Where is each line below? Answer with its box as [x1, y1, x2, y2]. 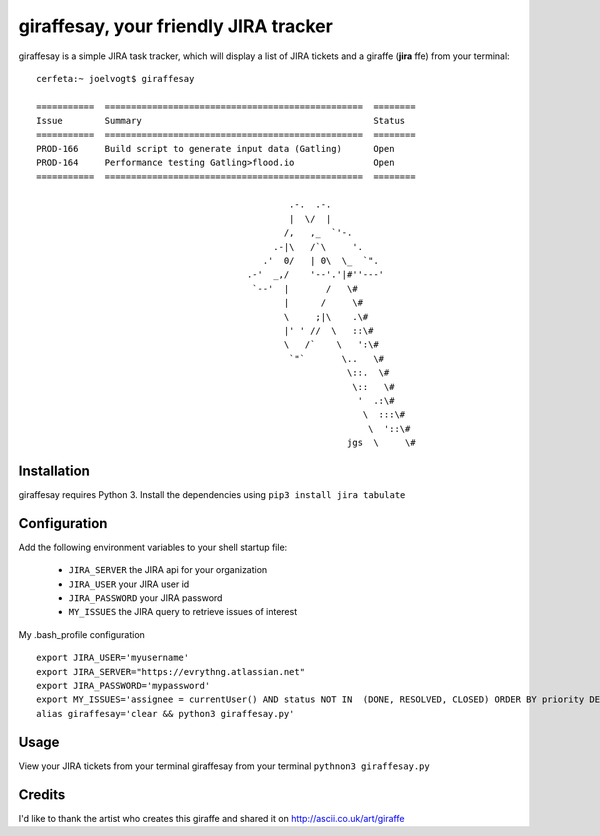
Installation [18, 462, 90, 479]
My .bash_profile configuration [18, 628, 145, 640]
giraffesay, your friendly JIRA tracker [18, 15, 334, 37]
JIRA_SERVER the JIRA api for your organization [68, 564, 268, 576]
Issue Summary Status [36, 115, 406, 127]
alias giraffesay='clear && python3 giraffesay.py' [36, 708, 295, 719]
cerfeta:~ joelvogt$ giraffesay [36, 73, 195, 84]
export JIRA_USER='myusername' [36, 652, 190, 664]
